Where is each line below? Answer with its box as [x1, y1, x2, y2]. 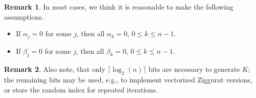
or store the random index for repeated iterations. [4, 84, 158, 94]
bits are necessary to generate [148, 64, 240, 74]
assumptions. [4, 11, 44, 22]
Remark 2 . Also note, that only [4, 64, 105, 74]
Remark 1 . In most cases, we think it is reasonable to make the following [4, 2, 234, 12]
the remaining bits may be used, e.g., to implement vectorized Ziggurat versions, [4, 74, 252, 85]
